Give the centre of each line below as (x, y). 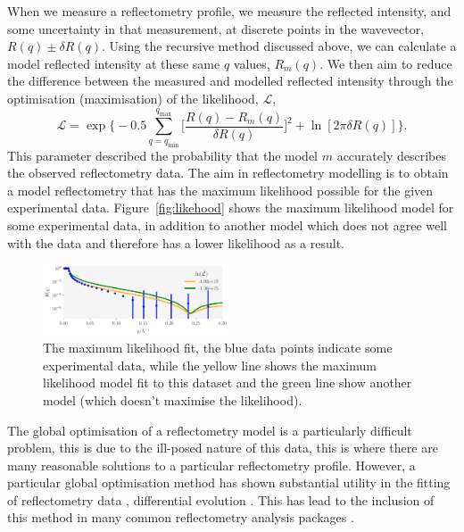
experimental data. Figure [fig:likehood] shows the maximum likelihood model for (231, 208)
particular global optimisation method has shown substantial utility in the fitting (229, 482)
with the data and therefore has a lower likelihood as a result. (176, 242)
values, (252, 63)
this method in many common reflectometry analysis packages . (181, 517)
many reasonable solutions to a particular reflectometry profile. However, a (211, 465)
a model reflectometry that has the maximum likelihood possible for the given (220, 190)
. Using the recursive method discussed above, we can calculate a (279, 46)
